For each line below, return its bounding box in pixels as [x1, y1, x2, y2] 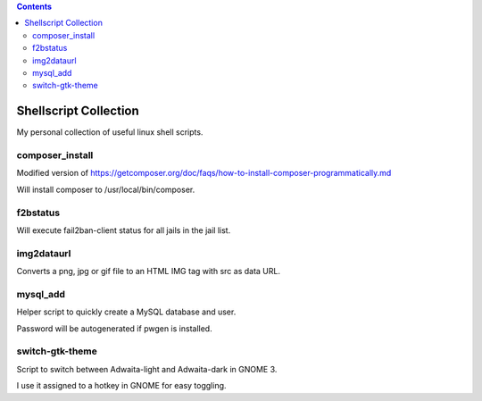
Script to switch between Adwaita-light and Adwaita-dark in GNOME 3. [16, 363, 278, 374]
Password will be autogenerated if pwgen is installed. [16, 322, 213, 334]
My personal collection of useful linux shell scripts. [16, 127, 204, 138]
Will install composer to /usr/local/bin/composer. [16, 184, 195, 195]
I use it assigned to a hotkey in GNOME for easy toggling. [16, 380, 227, 391]
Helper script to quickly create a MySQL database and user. [16, 306, 237, 317]
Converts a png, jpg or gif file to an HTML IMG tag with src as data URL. [16, 266, 281, 277]
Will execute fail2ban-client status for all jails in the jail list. [16, 224, 231, 236]
